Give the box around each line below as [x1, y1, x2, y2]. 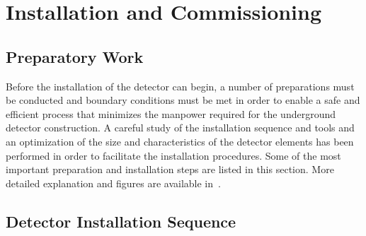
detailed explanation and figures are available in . [6, 175, 221, 190]
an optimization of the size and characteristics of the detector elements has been [6, 134, 354, 148]
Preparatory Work [6, 45, 144, 67]
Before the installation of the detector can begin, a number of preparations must [6, 78, 355, 93]
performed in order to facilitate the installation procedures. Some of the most [6, 148, 341, 163]
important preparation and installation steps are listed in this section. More [6, 162, 334, 177]
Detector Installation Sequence [6, 210, 236, 232]
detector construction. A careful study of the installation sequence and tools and [6, 120, 355, 135]
